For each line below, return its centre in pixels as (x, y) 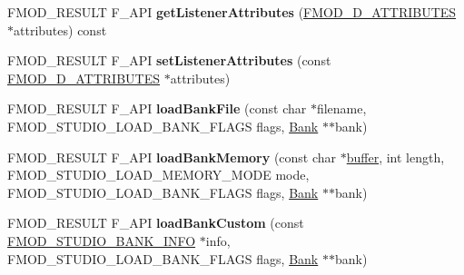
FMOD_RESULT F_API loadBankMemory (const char (172, 157)
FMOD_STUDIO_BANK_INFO (102, 240)
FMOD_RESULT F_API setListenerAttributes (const (169, 60)
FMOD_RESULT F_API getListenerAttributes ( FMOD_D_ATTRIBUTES (232, 12)
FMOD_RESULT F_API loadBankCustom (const (156, 223)
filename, (341, 108)
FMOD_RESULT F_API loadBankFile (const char (157, 108)
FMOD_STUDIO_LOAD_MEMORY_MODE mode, (158, 175)
